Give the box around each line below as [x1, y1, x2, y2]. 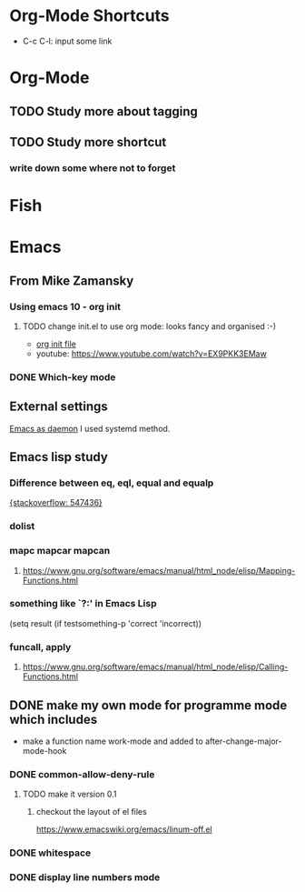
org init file [35, 338, 77, 349]
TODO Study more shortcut [9, 134, 167, 150]
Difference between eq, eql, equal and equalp [9, 476, 214, 489]
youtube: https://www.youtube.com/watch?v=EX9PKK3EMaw [35, 347, 268, 359]
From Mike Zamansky [9, 273, 134, 288]
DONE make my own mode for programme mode [9, 697, 288, 713]
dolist [9, 520, 35, 533]
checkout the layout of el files [35, 807, 147, 817]
